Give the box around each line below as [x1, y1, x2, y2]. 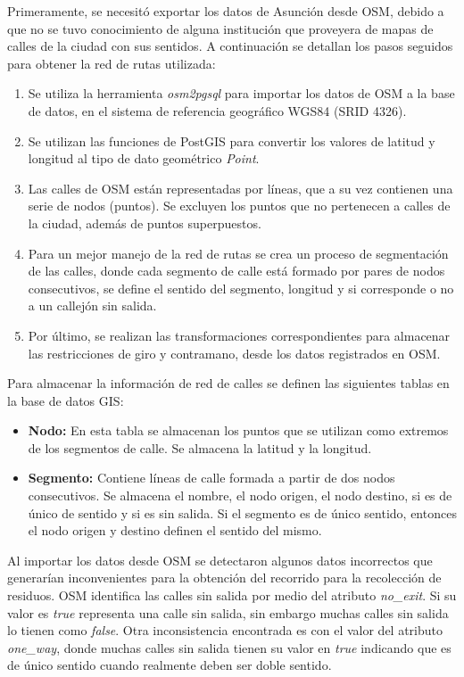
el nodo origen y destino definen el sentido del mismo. [28, 521, 322, 540]
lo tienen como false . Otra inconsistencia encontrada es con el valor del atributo [7, 621, 443, 640]
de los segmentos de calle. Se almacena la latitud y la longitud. [28, 438, 372, 457]
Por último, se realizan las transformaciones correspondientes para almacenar [28, 326, 451, 344]
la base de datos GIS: [7, 391, 124, 409]
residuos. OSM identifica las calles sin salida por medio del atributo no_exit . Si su [7, 586, 457, 605]
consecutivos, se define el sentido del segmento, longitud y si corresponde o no [28, 278, 454, 297]
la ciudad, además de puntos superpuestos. [28, 213, 261, 232]
